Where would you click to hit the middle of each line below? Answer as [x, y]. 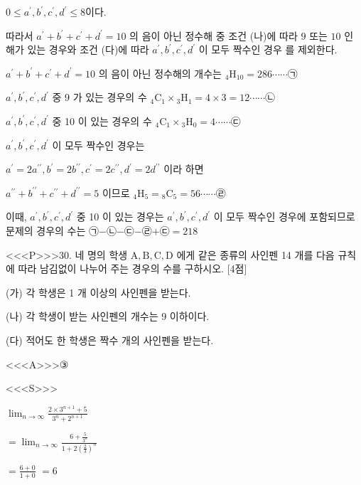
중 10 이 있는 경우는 [120, 217]
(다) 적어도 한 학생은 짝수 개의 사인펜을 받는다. [110, 340]
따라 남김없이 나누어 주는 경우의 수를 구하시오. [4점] [133, 268]
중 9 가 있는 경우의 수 [99, 97]
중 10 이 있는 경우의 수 [102, 121]
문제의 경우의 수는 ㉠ [53, 230]
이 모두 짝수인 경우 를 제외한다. [268, 49]
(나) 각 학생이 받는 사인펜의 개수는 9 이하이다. [108, 316]
